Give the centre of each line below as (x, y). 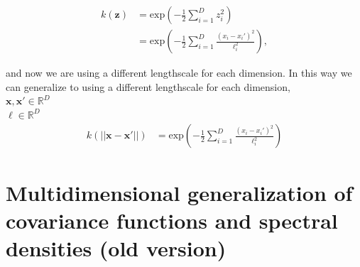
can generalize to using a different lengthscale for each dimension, (148, 86)
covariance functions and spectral (172, 220)
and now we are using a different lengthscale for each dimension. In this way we (179, 73)
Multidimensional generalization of (179, 192)
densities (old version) (116, 248)
